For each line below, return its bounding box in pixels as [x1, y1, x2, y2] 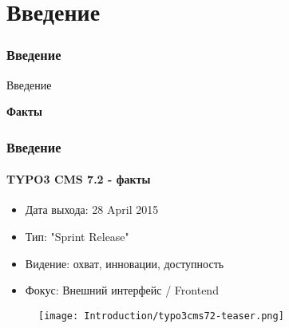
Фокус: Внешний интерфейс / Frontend [25, 282, 219, 298]
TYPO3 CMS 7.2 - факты [6, 171, 151, 188]
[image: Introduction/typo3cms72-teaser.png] [38, 310, 284, 322]
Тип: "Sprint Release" [25, 228, 129, 245]
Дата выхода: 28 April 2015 [25, 201, 159, 218]
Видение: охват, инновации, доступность [25, 255, 224, 271]
